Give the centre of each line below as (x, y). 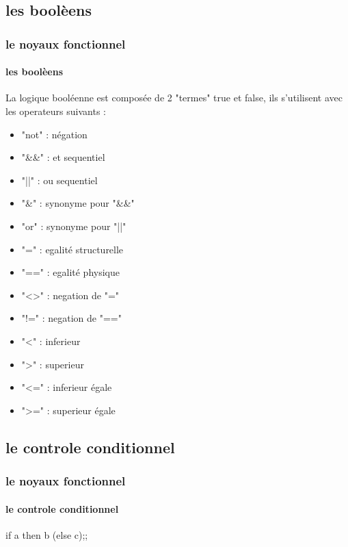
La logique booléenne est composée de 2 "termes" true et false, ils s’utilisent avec (174, 98)
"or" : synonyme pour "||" (74, 226)
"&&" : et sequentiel (63, 157)
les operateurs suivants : (56, 111)
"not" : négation (54, 134)
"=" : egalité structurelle (72, 249)
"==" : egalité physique (70, 272)
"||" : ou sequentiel (59, 180)
